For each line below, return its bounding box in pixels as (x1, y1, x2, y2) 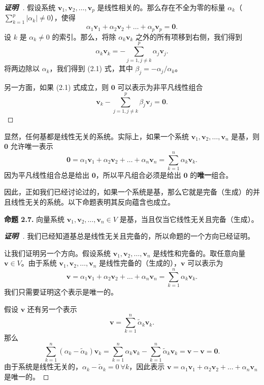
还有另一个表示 (27, 303, 77, 314)
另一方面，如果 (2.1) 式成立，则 (4, 82, 109, 92)
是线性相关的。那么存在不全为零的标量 (97, 2, 225, 12)
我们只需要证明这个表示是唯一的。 (4, 286, 118, 297)
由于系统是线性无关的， (4, 361, 82, 372)
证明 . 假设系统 (4, 2, 56, 12)
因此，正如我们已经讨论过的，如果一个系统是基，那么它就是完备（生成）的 (4, 186, 253, 197)
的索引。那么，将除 (52, 31, 116, 42)
